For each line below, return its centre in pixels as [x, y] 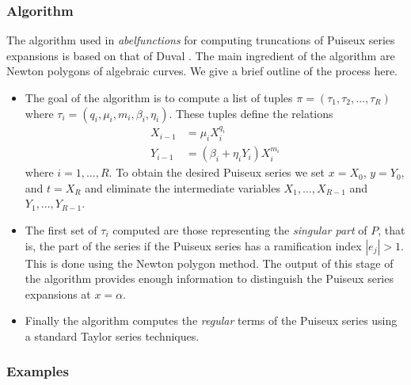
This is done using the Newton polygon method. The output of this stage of [209, 263]
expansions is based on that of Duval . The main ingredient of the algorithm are [201, 55]
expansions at [58, 294]
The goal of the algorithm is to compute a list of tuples [159, 97]
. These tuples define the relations [251, 113]
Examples [38, 371]
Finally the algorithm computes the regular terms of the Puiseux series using [211, 320]
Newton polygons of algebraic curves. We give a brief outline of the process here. [202, 71]
